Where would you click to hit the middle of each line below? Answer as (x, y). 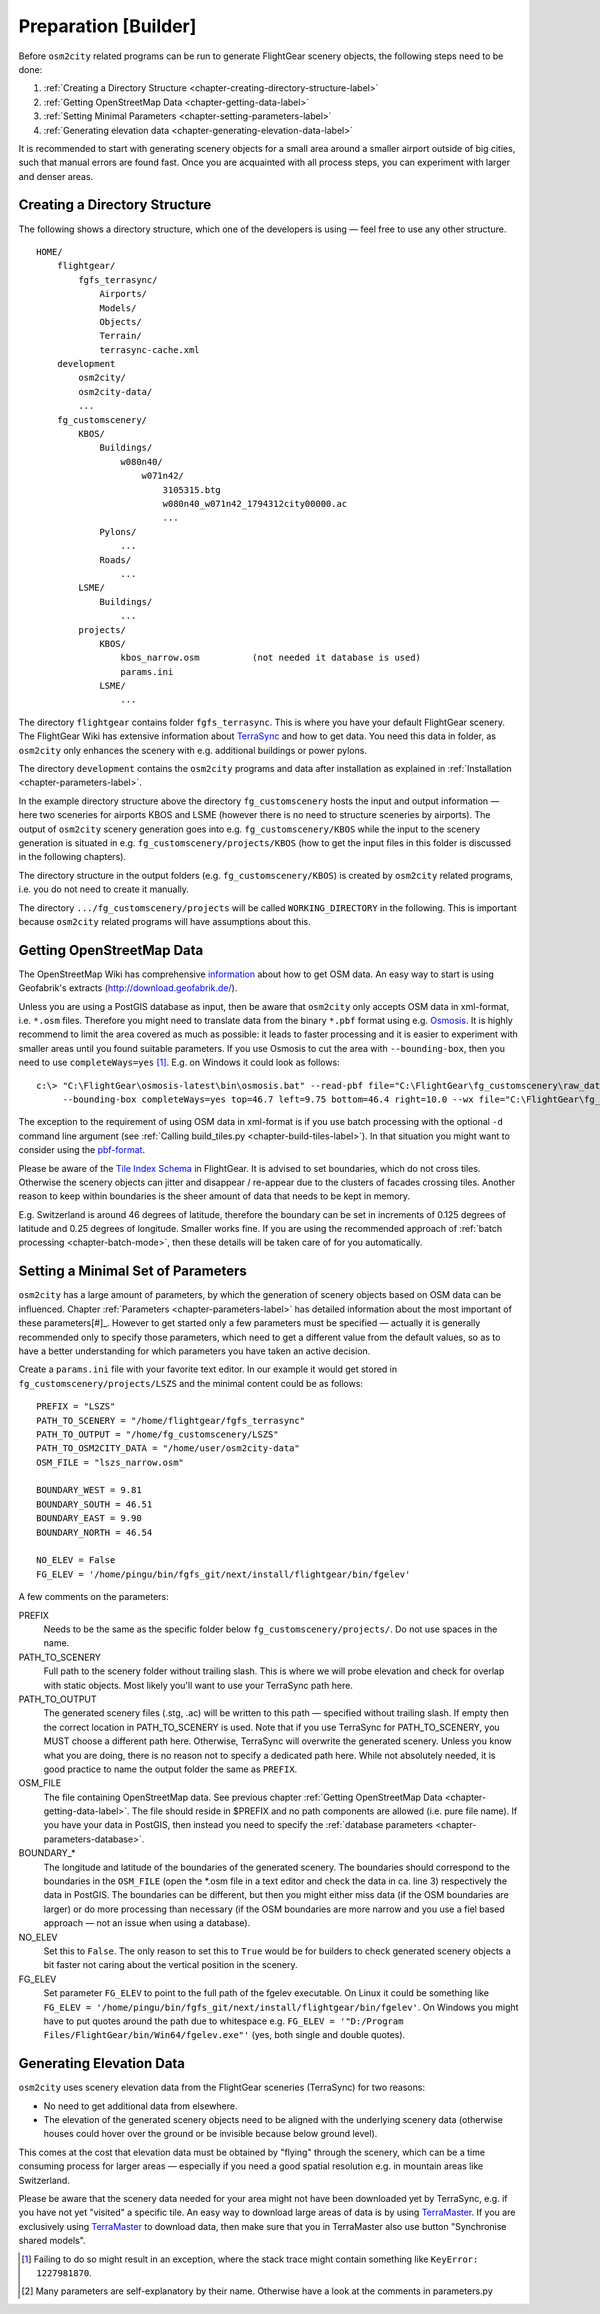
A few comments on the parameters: (93, 1597)
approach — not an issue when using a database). (147, 1923)
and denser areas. (56, 176)
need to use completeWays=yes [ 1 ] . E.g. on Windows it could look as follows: (179, 1062)
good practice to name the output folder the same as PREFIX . (170, 1769)
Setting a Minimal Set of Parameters (132, 1271)
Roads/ (115, 559)
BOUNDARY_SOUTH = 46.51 (94, 1504)
